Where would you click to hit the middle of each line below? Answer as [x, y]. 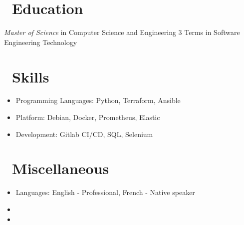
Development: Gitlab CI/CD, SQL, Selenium [84, 134]
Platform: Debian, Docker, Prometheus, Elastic [88, 117]
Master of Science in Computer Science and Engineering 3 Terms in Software [122, 32]
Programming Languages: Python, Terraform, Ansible [98, 100]
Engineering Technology [41, 42]
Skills [31, 76]
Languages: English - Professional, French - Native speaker [105, 192]
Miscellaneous [61, 168]
